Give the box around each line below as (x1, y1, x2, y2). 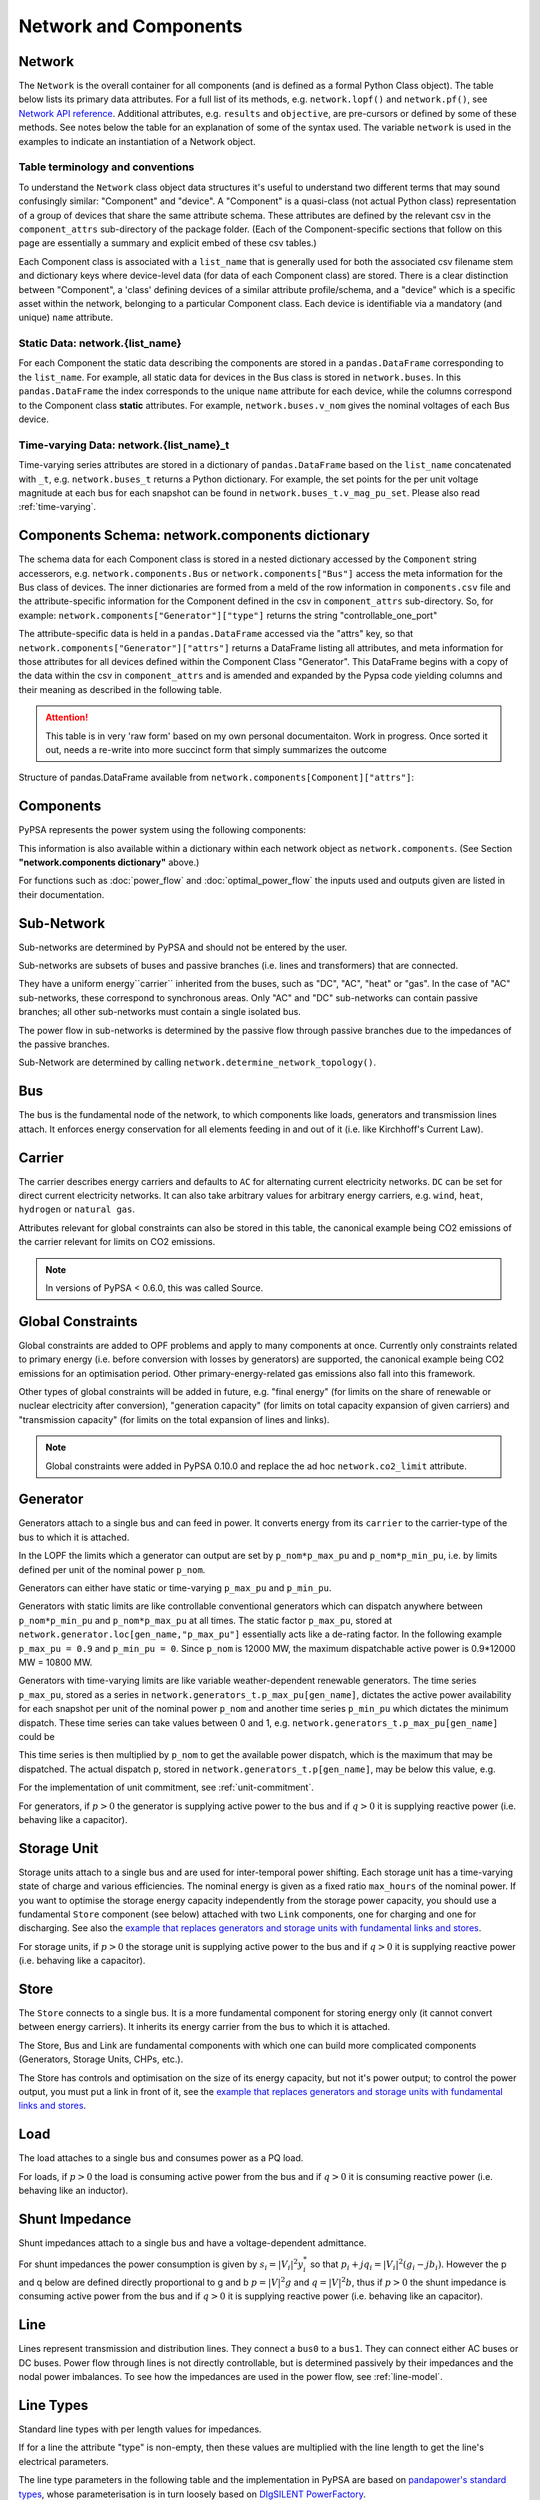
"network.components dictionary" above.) (18, 856, 200, 868)
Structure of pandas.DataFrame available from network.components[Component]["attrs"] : (18, 771, 415, 784)
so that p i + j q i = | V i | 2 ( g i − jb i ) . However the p (310, 2257, 507, 2272)
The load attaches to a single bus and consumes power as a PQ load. (18, 2152, 304, 2164)
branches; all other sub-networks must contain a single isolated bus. (18, 1006, 302, 1018)
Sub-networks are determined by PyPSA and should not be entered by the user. (18, 941, 348, 953)
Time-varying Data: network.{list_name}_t (18, 438, 230, 452)
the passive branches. (18, 1038, 110, 1050)
